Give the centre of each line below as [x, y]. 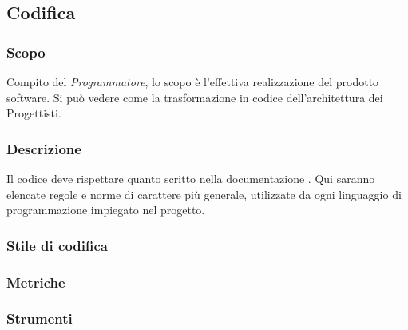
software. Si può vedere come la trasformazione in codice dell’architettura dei [195, 97]
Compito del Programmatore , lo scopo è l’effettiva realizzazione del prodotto [193, 82]
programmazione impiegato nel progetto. [106, 210]
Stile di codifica [57, 245]
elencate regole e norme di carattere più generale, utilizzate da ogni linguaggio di [204, 194]
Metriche [36, 282]
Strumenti [40, 318]
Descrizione [44, 148]
